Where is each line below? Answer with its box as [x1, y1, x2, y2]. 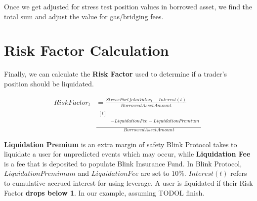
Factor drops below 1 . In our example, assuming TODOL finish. [4, 187, 205, 198]
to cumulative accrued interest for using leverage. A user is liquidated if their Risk [4, 177, 253, 188]
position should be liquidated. [4, 78, 94, 88]
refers [230, 168, 247, 178]
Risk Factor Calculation [4, 40, 169, 60]
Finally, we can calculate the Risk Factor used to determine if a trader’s [4, 69, 227, 79]
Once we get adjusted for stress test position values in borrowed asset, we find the [4, 1, 253, 11]
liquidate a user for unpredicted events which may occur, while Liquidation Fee [4, 149, 251, 159]
